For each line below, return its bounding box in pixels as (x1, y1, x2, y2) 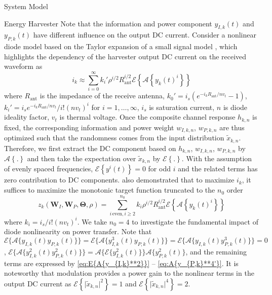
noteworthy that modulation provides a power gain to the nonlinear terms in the (4, 268, 254, 278)
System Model (4, 1, 48, 11)
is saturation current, (149, 101, 215, 112)
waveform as (4, 61, 43, 71)
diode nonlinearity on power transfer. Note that (4, 226, 152, 237)
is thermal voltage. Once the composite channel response (59, 112, 236, 122)
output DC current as (4, 278, 71, 288)
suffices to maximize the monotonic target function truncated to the (4, 185, 215, 195)
